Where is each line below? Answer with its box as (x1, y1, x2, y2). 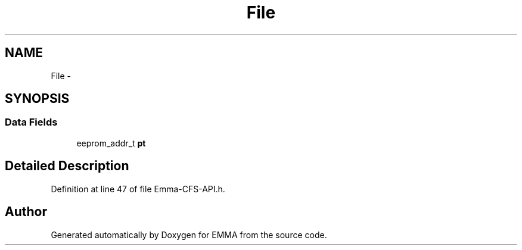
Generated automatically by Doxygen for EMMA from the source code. (51, 229, 327, 240)
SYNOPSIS (5, 91, 70, 107)
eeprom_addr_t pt (76, 137, 146, 148)
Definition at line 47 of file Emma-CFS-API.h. (51, 183, 225, 194)
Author (5, 204, 47, 220)
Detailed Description (5, 158, 129, 174)
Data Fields (5, 116, 58, 129)
